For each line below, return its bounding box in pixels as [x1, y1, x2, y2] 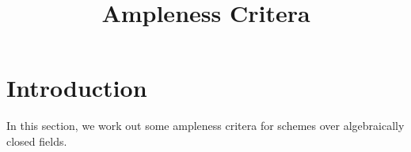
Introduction [6, 72, 147, 104]
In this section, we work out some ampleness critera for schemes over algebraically [6, 117, 405, 134]
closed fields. [6, 132, 67, 149]
